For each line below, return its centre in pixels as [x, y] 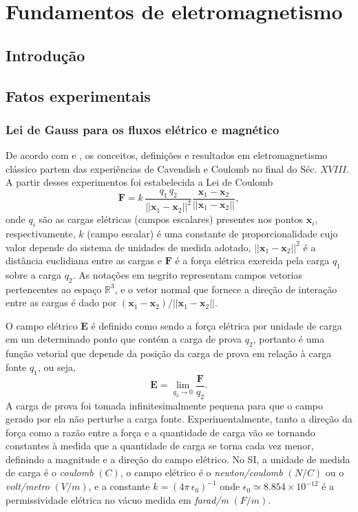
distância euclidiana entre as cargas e [84, 260]
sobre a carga [34, 274]
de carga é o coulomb [50, 472]
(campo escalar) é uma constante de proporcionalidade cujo [212, 233]
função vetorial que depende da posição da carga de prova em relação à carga [169, 353]
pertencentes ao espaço [54, 289]
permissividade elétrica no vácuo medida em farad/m [117, 499]
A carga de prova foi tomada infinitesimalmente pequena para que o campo [165, 405]
